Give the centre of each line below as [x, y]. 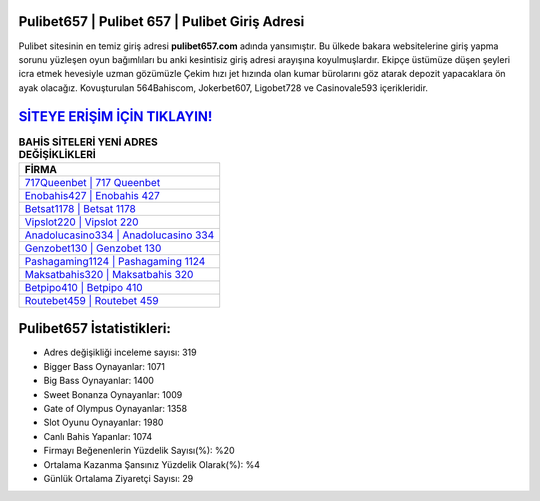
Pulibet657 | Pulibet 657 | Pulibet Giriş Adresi [161, 21]
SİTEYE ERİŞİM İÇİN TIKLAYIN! [115, 116]
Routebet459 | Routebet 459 [91, 300]
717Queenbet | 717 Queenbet [92, 182]
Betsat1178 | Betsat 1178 [80, 208]
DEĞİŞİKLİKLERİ [57, 154]
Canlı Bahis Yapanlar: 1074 [98, 436]
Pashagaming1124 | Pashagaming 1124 [115, 261]
